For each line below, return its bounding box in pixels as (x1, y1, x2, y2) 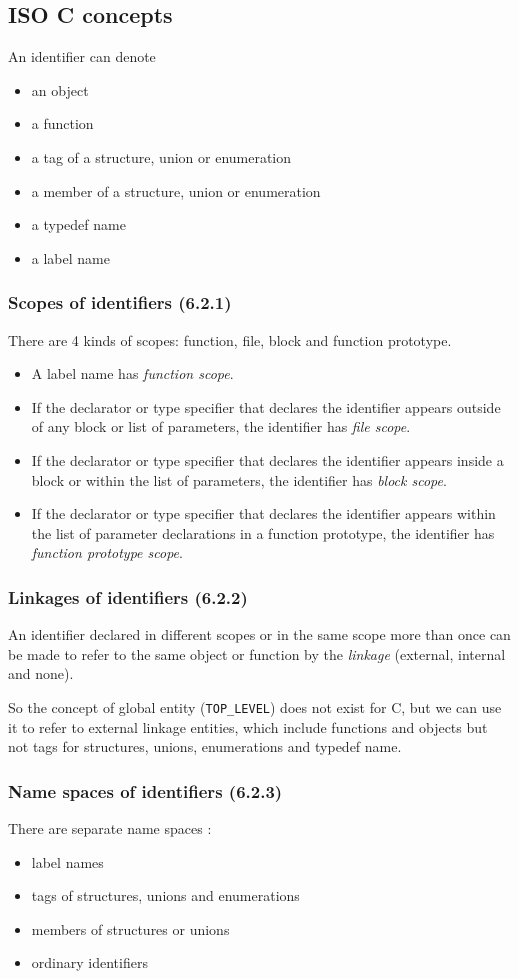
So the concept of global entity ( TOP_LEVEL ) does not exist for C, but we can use (8, 696, 502, 717)
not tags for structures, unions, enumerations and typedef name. (8, 736, 402, 757)
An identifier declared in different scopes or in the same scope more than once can (8, 624, 511, 645)
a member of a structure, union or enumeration (31, 180, 321, 201)
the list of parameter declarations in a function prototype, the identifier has (31, 522, 495, 543)
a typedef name (31, 214, 126, 235)
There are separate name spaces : (8, 817, 212, 838)
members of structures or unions (31, 918, 230, 939)
